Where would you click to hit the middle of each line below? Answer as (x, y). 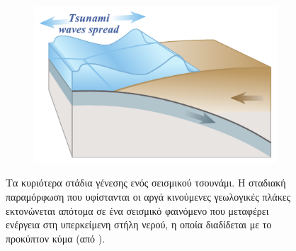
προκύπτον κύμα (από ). (56, 238)
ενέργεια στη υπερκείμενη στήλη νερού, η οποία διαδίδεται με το (139, 224)
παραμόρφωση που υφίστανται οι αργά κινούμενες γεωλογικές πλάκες (148, 196)
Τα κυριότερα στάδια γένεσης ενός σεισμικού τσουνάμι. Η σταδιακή (146, 183)
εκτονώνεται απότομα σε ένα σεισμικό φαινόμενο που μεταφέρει (137, 210)
